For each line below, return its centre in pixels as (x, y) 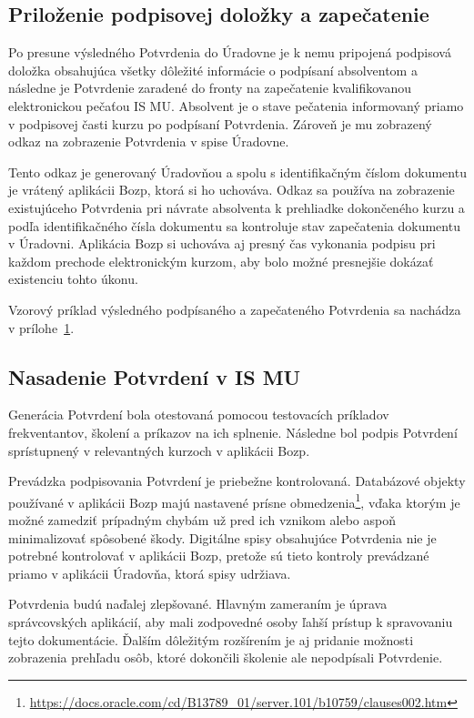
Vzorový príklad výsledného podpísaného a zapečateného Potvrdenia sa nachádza (235, 309)
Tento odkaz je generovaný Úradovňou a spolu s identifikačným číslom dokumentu (237, 172)
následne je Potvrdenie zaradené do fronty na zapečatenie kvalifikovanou (210, 88)
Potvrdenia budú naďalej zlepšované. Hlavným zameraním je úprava (198, 604)
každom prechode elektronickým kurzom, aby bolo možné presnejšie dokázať (221, 261)
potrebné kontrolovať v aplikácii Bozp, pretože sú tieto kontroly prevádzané (219, 556)
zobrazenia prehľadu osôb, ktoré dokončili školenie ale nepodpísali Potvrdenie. (226, 657)
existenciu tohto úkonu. (73, 279)
